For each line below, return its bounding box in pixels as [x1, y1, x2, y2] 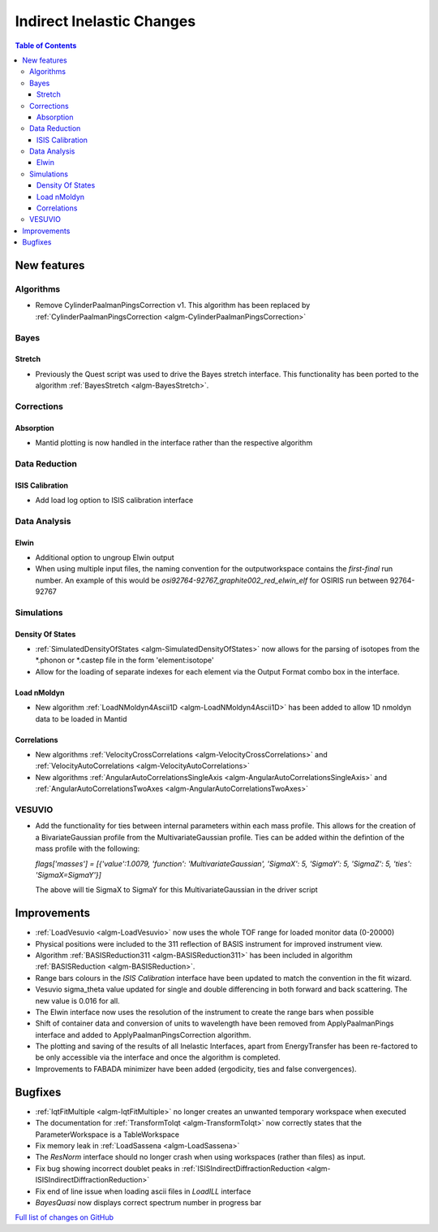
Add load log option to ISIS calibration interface [35, 495, 194, 505]
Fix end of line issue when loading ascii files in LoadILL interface [35, 1186, 251, 1196]
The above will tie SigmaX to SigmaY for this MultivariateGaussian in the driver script [35, 885, 318, 895]
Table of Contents [15, 41, 77, 50]
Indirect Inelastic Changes [15, 12, 196, 30]
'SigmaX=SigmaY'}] [35, 870, 101, 879]
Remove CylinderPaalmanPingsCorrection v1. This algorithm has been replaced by [35, 301, 311, 310]
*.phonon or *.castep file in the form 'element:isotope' [35, 655, 214, 666]
